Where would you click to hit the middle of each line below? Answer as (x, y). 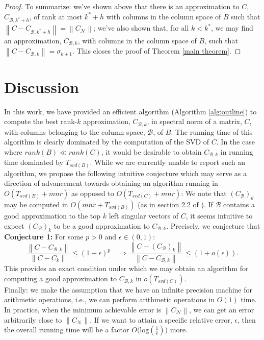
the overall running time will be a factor (67, 330)
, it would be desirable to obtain (151, 151)
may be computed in (36, 204)
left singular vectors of (144, 215)
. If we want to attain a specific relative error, (161, 319)
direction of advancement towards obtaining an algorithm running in (111, 183)
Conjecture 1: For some (44, 237)
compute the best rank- (41, 121)
